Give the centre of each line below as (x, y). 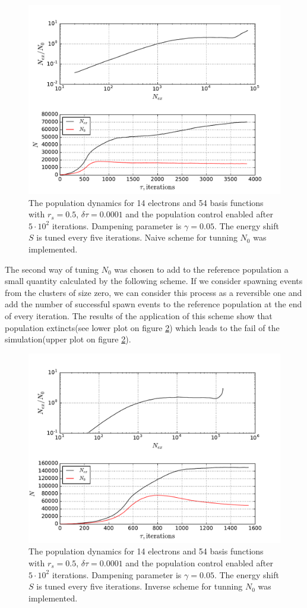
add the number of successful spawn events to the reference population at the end (153, 304)
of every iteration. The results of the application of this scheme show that (139, 315)
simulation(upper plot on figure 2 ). (68, 339)
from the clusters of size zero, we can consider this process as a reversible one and (153, 292)
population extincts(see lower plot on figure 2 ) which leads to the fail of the (142, 327)
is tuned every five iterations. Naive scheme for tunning (137, 237)
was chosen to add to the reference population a (201, 269)
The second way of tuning (52, 269)
